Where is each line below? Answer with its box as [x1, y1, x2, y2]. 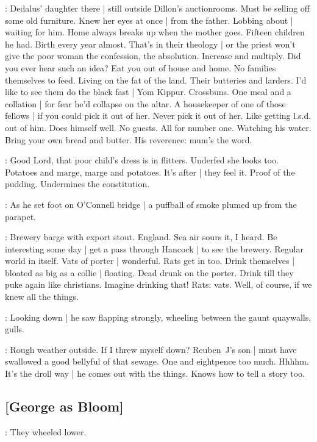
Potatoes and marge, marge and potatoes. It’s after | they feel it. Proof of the [5, 165, 295, 178]
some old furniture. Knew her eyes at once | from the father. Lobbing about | [5, 13, 293, 26]
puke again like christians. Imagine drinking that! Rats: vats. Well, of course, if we [5, 278, 312, 291]
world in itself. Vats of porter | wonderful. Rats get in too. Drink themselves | [5, 254, 295, 267]
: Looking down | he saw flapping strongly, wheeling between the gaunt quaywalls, [5, 310, 312, 323]
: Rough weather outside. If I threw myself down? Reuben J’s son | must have [5, 343, 297, 355]
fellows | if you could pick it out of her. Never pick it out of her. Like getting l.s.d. [5, 109, 312, 122]
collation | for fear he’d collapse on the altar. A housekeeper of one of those [5, 97, 286, 110]
